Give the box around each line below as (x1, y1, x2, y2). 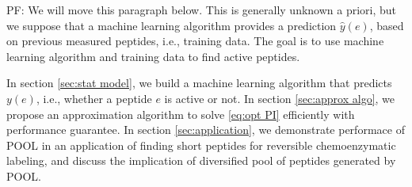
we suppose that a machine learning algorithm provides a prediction (6, 17, 337, 33)
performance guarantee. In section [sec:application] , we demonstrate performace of (6, 121, 405, 138)
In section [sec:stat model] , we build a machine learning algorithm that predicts (6, 74, 392, 91)
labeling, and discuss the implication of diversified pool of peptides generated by (6, 152, 396, 169)
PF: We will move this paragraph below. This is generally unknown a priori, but (6, 2, 397, 17)
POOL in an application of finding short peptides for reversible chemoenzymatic (6, 136, 396, 153)
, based (369, 17, 404, 33)
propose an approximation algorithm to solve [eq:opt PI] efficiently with (6, 105, 355, 122)
